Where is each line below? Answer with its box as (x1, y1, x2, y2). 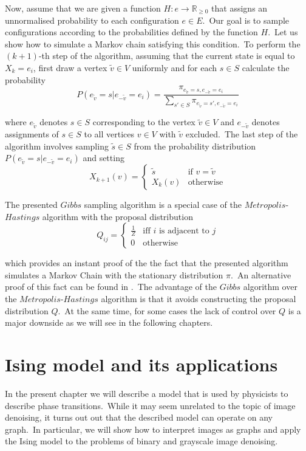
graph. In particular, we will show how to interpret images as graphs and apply (5, 422, 301, 435)
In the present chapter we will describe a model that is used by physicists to (5, 387, 288, 399)
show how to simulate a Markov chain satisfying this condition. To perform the (5, 37, 301, 50)
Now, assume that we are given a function (5, 2, 161, 14)
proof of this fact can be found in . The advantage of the (5, 280, 217, 293)
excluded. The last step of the (185, 127, 298, 140)
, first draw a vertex (33, 61, 107, 74)
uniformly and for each (132, 61, 217, 74)
